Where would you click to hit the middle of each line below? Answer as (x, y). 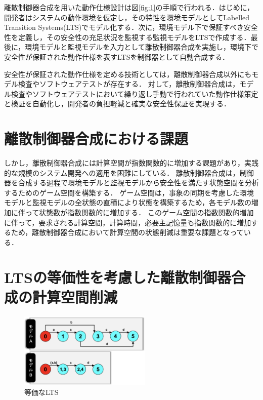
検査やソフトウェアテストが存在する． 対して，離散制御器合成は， (129, 84)
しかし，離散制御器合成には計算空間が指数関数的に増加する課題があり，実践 (131, 163)
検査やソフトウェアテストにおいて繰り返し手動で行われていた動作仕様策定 (135, 93)
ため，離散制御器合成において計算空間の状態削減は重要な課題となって (127, 232)
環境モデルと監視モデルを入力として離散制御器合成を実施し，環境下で (142, 47)
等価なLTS (41, 392)
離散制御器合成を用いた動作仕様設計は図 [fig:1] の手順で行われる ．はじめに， (129, 7)
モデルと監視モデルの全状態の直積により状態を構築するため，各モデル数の (128, 202)
